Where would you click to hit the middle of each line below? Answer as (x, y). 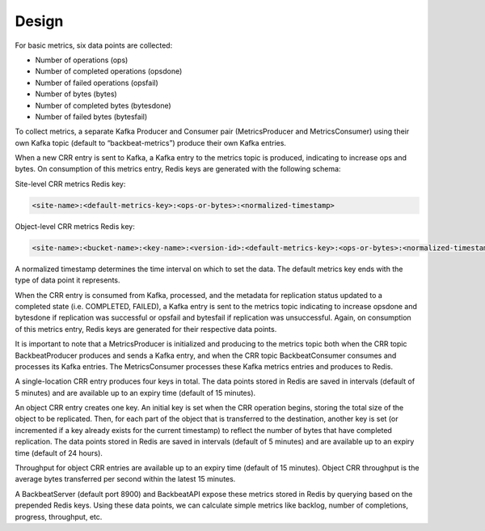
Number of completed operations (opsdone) (109, 71)
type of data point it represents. (67, 280)
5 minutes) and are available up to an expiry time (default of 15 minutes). (135, 393)
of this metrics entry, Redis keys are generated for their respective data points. (146, 329)
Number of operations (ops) (82, 60)
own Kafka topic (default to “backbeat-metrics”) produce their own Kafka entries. (151, 142)
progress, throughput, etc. (59, 516)
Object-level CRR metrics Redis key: (75, 226)
